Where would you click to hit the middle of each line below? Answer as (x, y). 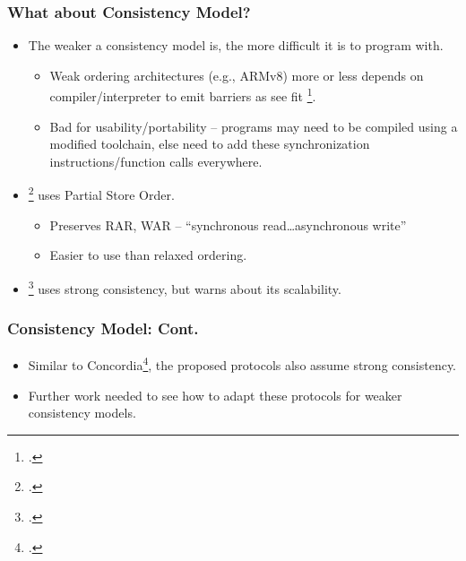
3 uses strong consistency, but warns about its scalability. (185, 287)
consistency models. (82, 413)
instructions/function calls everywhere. (156, 161)
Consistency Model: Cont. (103, 328)
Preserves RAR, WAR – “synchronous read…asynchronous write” (228, 224)
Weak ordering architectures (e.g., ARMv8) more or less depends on (237, 75)
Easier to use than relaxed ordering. (148, 255)
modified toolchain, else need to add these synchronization (210, 144)
